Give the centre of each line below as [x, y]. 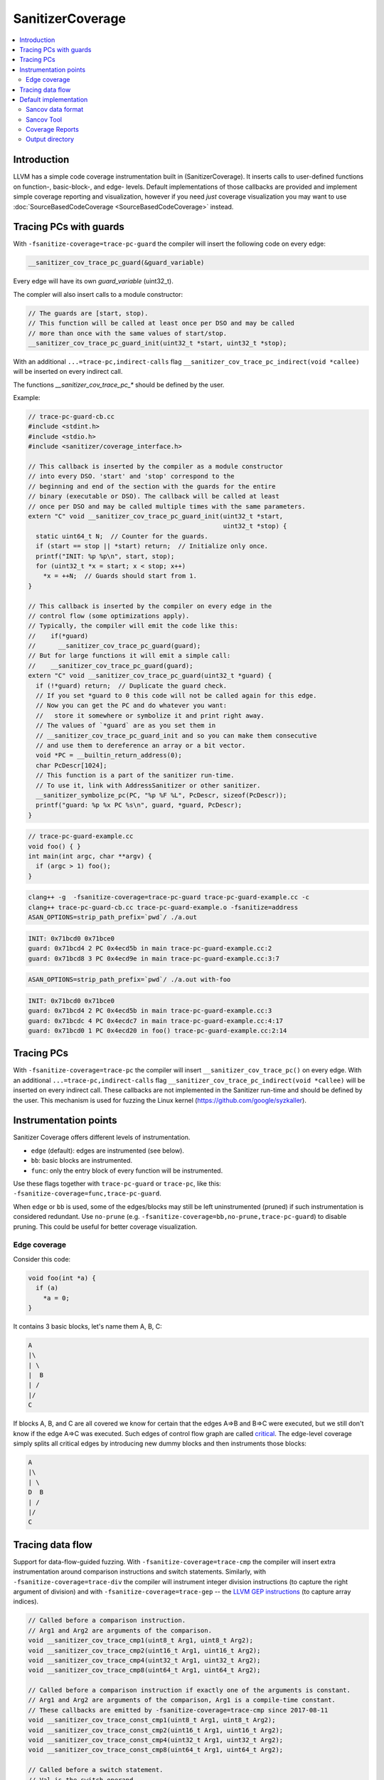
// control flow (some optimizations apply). [109, 616]
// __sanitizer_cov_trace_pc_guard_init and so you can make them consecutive [176, 735]
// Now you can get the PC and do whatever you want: [132, 706]
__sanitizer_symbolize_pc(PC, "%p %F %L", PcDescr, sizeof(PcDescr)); [161, 795]
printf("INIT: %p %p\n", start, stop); [105, 556]
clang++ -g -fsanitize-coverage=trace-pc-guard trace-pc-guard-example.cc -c [169, 897]
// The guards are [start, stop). [88, 313]
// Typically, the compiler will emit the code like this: [133, 626]
